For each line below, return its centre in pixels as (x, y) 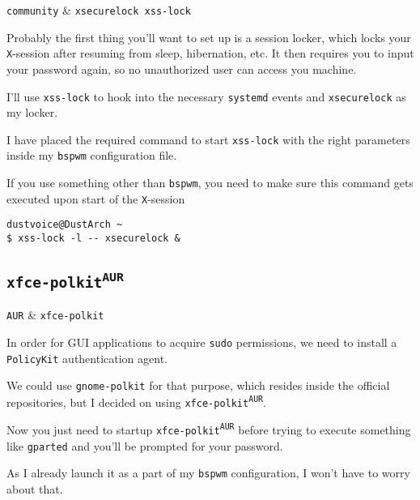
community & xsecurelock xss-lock (99, 10)
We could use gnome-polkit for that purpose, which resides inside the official (198, 385)
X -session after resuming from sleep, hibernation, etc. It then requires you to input (210, 53)
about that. (35, 489)
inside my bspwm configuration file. (92, 155)
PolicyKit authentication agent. (87, 358)
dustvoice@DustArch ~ (65, 225)
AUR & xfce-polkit (55, 315)
